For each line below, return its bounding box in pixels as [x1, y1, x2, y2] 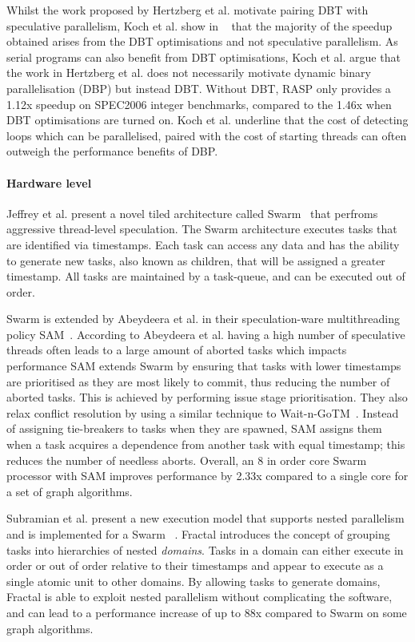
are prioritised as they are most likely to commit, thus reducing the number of [6, 373, 390, 390]
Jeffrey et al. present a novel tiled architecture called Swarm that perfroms [6, 204, 378, 221]
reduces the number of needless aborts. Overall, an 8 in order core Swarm [6, 451, 367, 468]
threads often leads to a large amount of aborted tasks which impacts [6, 341, 347, 358]
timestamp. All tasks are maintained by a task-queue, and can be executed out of [6, 268, 405, 285]
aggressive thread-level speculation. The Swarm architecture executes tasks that [6, 220, 397, 237]
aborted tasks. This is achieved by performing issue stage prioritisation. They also [6, 389, 408, 406]
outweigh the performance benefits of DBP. [6, 143, 218, 159]
